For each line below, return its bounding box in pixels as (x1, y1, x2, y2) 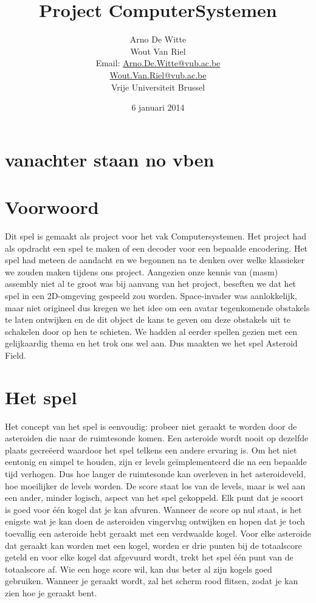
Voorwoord (5, 195, 99, 219)
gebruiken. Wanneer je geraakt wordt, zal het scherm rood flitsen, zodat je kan (5, 574, 298, 587)
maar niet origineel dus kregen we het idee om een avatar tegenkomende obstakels (5, 301, 310, 314)
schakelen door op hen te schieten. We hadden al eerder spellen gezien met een (5, 325, 297, 337)
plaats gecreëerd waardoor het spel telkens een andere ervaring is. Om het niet (5, 443, 297, 456)
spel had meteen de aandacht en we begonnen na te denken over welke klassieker (5, 253, 305, 266)
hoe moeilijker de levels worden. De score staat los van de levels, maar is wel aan (5, 479, 306, 492)
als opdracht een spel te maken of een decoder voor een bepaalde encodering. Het (5, 241, 308, 254)
